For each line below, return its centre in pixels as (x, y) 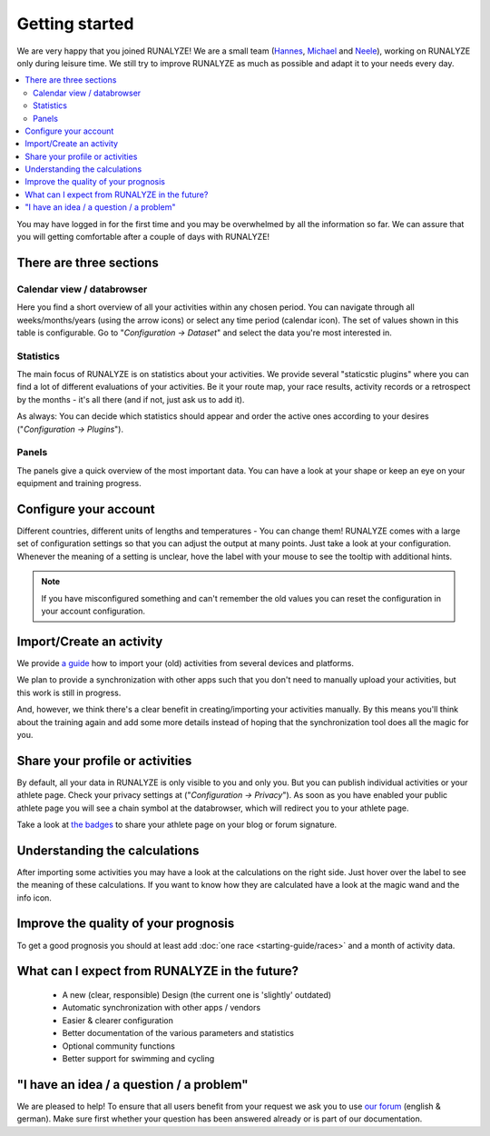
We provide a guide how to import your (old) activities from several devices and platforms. (185, 663)
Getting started (75, 24)
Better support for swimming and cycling (138, 1058)
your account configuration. (93, 611)
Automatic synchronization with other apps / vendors (162, 1008)
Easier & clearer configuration (118, 1020)
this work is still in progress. (69, 693)
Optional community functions (119, 1046)
